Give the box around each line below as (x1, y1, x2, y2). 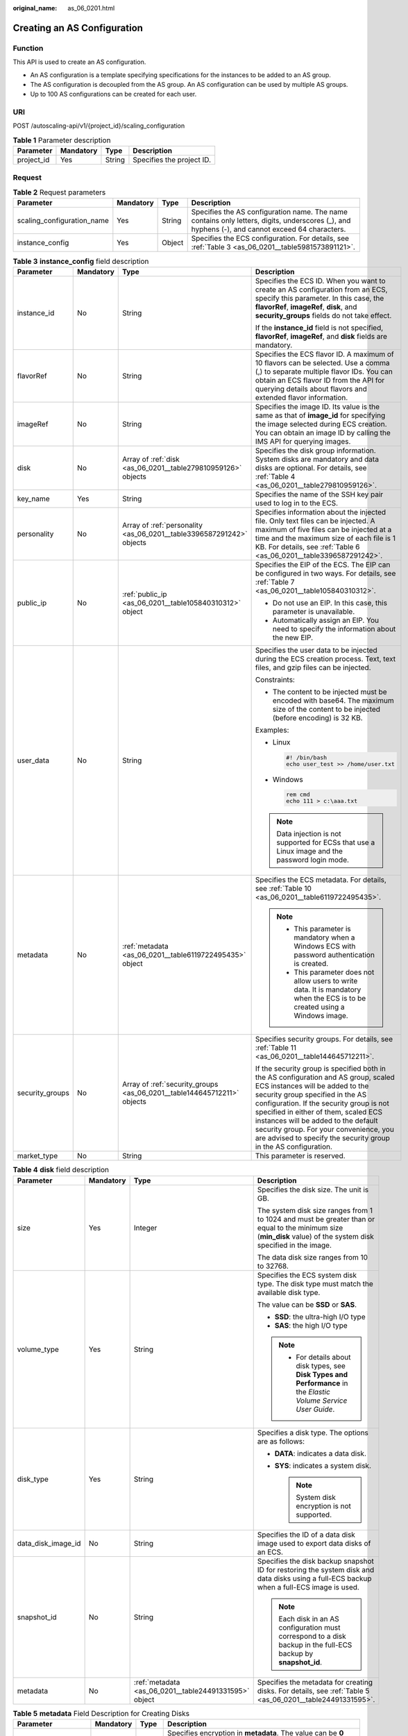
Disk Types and (296, 1369, 348, 1379)
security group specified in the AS (255, 1090, 367, 1100)
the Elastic (296, 1387, 331, 1396)
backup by (278, 1649, 314, 1658)
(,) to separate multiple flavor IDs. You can (255, 367, 393, 376)
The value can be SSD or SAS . (257, 1299, 357, 1309)
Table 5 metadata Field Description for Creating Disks (12, 1708, 190, 1718)
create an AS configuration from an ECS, (255, 285, 388, 294)
